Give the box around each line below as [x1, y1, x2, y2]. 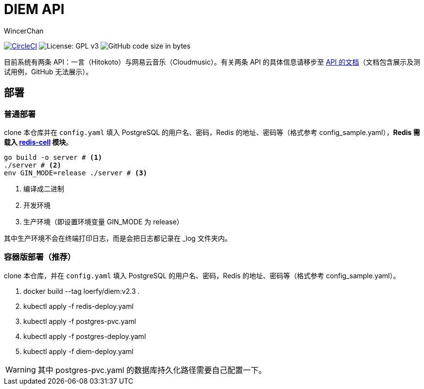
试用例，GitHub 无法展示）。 [4, 67, 93, 76]
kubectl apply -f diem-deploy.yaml [23, 347, 134, 355]
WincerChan [4, 26, 44, 35]
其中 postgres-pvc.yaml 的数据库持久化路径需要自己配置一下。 [37, 365, 267, 375]
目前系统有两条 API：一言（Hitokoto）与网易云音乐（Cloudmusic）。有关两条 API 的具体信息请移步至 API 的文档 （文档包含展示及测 [4, 57, 421, 66]
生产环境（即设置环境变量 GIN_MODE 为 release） [23, 217, 184, 226]
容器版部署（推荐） [4, 252, 76, 262]
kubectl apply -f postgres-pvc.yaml [23, 317, 136, 325]
